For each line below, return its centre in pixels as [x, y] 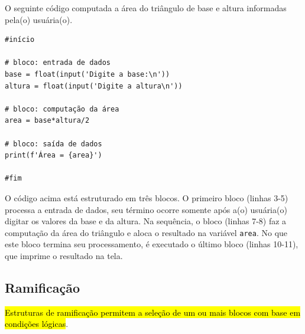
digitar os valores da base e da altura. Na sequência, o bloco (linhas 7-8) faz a [146, 221]
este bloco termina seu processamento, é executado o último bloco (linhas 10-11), [152, 244]
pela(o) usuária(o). [39, 19]
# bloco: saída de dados [53, 144]
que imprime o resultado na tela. [64, 255]
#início [20, 40]
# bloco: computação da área [62, 109]
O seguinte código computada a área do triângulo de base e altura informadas [146, 8]
